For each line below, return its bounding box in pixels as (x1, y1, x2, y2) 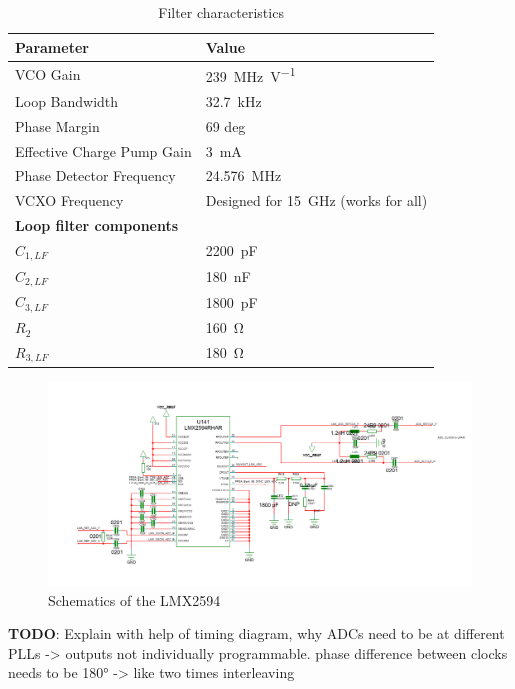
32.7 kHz (205, 90, 262, 111)
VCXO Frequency (15, 190, 124, 211)
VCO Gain (15, 64, 81, 85)
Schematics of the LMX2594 (48, 589, 221, 610)
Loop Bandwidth (15, 90, 119, 111)
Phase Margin (15, 115, 100, 136)
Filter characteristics (158, 2, 284, 22)
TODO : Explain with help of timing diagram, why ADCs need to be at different (8, 623, 505, 644)
